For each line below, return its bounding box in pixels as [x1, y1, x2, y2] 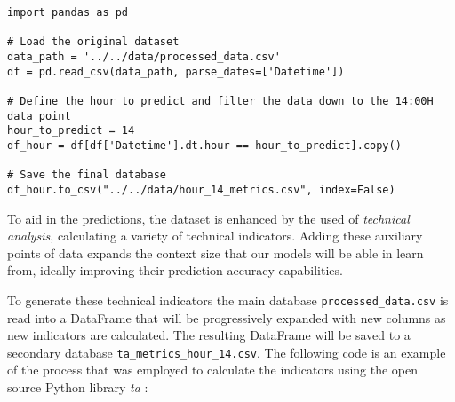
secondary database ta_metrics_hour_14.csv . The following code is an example [7, 343, 446, 361]
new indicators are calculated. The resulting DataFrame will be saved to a [7, 326, 411, 344]
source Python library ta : [7, 378, 148, 396]
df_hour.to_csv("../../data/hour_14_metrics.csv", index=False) [7, 183, 395, 196]
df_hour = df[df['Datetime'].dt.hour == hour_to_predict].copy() [7, 138, 402, 152]
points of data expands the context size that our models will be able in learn [7, 243, 424, 262]
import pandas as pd [7, 6, 129, 19]
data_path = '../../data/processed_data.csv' [7, 50, 281, 63]
